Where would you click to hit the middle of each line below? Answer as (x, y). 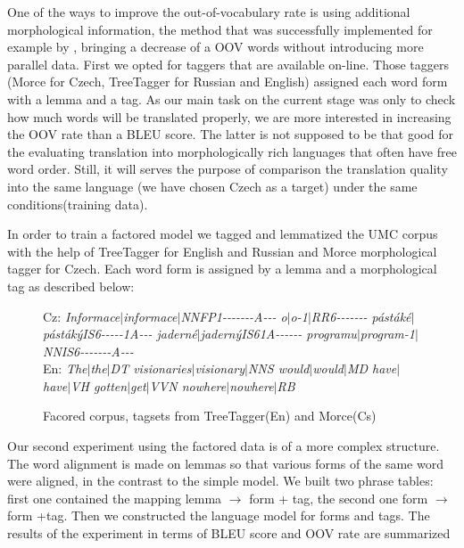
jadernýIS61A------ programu (278, 334)
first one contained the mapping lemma (115, 498)
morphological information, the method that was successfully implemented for (220, 29)
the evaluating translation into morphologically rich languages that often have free (232, 151)
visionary (220, 368)
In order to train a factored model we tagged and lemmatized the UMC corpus (223, 234)
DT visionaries (151, 368)
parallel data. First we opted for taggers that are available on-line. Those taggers (228, 64)
